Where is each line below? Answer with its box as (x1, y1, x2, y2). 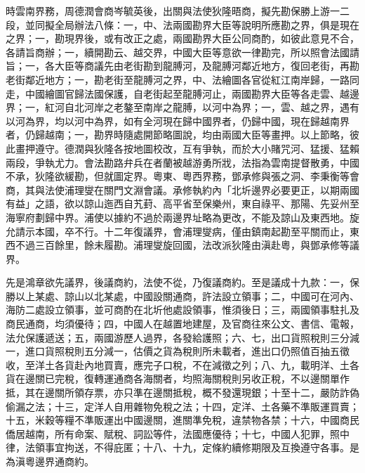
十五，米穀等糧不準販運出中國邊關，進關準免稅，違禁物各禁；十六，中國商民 (6, 413, 359, 427)
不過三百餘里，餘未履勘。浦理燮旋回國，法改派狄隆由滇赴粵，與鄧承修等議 (15, 238, 359, 252)
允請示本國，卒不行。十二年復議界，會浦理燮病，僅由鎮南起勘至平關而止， (6, 223, 350, 238)
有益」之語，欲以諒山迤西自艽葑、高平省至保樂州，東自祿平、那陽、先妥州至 (6, 196, 359, 211)
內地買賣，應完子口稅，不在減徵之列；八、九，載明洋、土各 (84, 357, 359, 372)
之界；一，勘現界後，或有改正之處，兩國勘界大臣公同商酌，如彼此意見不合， (6, 31, 359, 46)
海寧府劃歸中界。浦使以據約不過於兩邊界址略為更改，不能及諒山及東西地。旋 (6, 209, 359, 224)
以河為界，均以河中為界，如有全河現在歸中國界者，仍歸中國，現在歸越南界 (6, 113, 350, 128)
